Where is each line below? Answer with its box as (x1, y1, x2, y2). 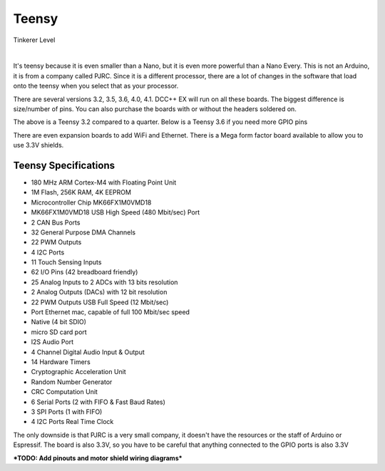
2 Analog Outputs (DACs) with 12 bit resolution (31, 288, 168, 296)
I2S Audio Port (31, 338, 74, 346)
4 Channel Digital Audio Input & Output (31, 348, 145, 356)
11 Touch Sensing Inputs (31, 258, 102, 266)
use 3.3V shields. (13, 141, 64, 150)
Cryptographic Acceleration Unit (31, 368, 126, 376)
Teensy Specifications (13, 159, 115, 171)
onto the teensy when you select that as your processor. (13, 82, 179, 90)
